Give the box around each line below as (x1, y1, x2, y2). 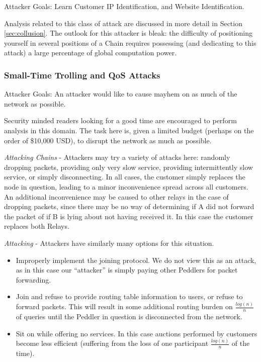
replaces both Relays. (4, 221, 69, 231)
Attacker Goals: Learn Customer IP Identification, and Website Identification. (4, 1, 244, 11)
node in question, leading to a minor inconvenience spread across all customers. (4, 181, 248, 192)
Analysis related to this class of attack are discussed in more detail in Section (4, 18, 242, 28)
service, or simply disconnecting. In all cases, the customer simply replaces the (4, 171, 245, 182)
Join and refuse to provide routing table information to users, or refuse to (16, 291, 243, 302)
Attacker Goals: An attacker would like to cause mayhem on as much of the (4, 88, 237, 99)
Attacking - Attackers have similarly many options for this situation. (4, 237, 214, 248)
